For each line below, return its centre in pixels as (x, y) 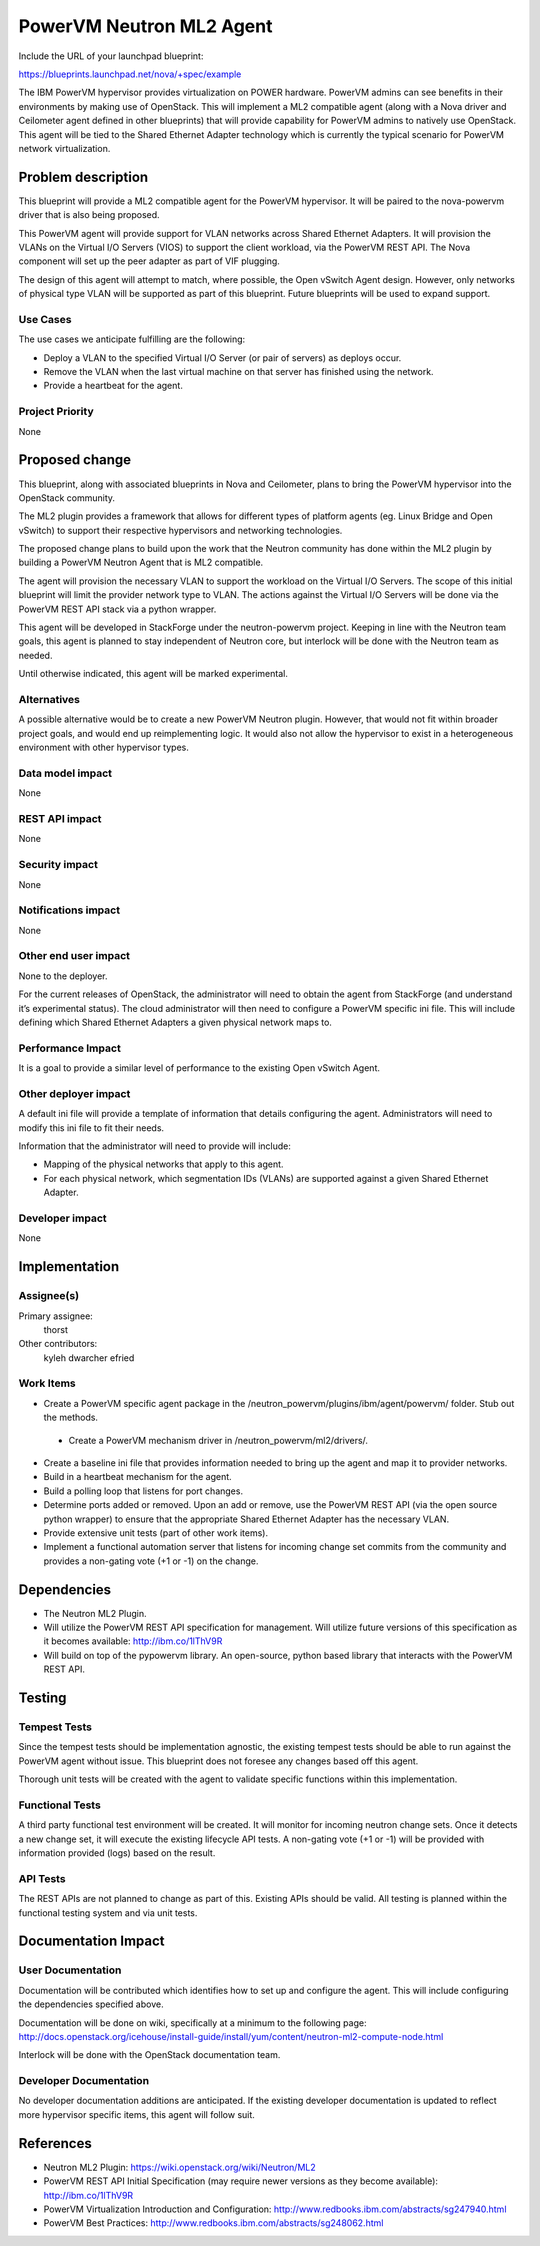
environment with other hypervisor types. (103, 747)
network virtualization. (64, 148)
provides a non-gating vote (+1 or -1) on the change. (151, 1561)
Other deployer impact (74, 1093)
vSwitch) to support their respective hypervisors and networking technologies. (180, 530)
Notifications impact (69, 910)
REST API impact (60, 819)
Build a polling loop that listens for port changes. (143, 1491)
